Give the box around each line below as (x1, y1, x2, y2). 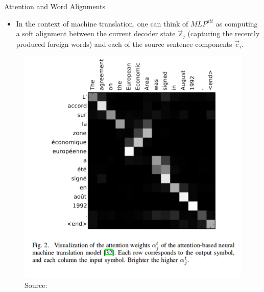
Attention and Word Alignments (4, 1, 106, 11)
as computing (215, 18, 258, 29)
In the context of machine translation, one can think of (16, 18, 188, 29)
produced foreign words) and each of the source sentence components (16, 38, 232, 49)
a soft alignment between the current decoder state (16, 28, 176, 39)
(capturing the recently (187, 28, 260, 39)
